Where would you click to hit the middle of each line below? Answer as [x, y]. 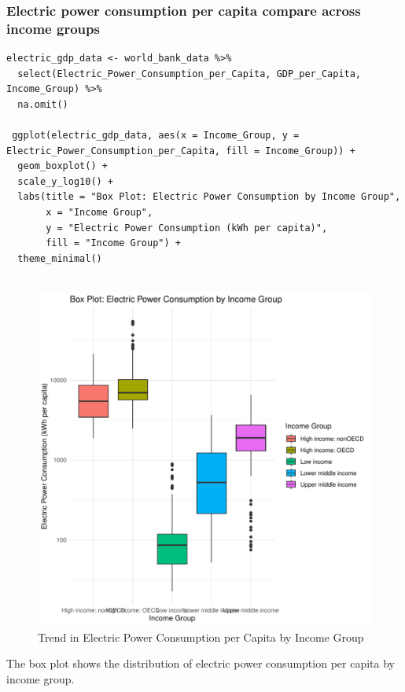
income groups [53, 28]
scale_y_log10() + [66, 181]
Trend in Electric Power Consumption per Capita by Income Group [201, 637]
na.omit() [43, 104]
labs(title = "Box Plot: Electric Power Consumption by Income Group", [209, 197]
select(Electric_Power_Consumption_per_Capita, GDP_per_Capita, [190, 74]
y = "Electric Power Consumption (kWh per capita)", [187, 228]
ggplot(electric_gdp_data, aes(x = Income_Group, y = [156, 136]
